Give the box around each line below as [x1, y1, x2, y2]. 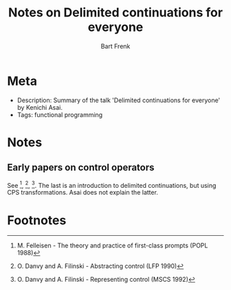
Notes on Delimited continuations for [8, 5, 223, 21]
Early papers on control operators [7, 162, 155, 173]
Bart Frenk [100, 42, 131, 50]
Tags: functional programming [16, 110, 103, 119]
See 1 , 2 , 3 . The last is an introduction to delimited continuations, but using [7, 180, 217, 189]
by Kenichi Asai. [16, 103, 63, 111]
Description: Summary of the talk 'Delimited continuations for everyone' [16, 96, 221, 104]
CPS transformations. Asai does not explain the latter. [7, 189, 158, 197]
